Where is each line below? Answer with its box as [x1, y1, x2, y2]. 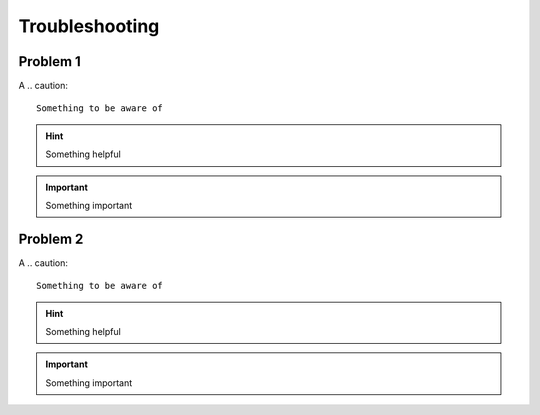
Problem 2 [18, 230, 84, 247]
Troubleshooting [18, 15, 160, 37]
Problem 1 [18, 53, 82, 70]
